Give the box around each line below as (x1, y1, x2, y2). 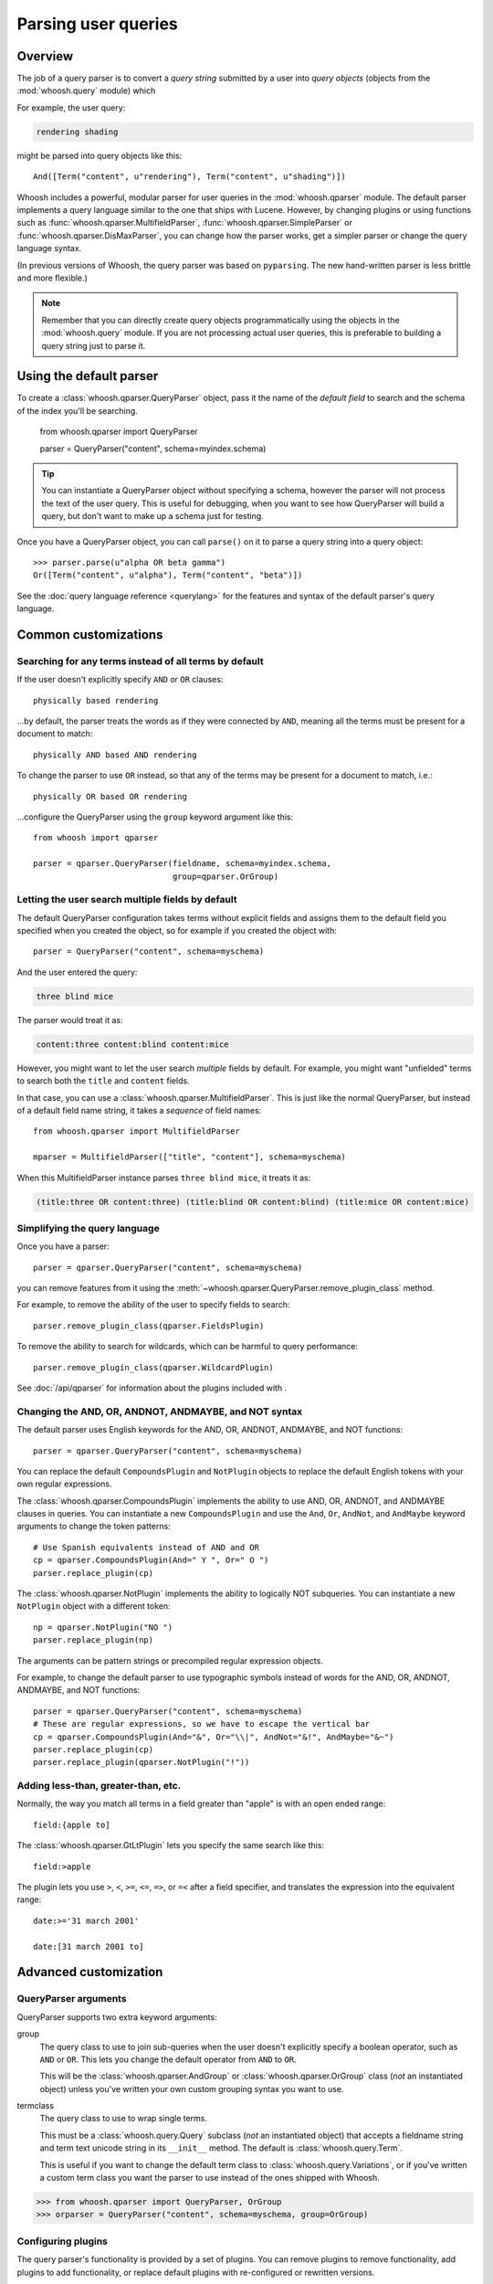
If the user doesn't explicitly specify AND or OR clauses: (16, 674, 224, 685)
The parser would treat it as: (16, 1014, 123, 1025)
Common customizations (16, 627, 163, 642)
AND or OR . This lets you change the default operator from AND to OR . (39, 2054, 297, 2065)
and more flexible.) (16, 272, 89, 283)
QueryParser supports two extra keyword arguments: (16, 2011, 218, 2023)
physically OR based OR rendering (33, 791, 187, 801)
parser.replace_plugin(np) (33, 1635, 154, 1645)
